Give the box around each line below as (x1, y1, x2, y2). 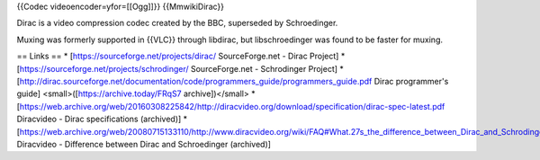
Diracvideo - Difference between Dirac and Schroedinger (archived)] (16, 138, 272, 149)
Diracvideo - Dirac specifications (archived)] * (16, 113, 188, 125)
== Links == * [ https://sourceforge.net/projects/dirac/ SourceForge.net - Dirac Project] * (16, 50, 346, 62)
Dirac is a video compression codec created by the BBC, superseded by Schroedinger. (16, 18, 338, 29)
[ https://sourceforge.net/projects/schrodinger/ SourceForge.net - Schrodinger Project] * (16, 63, 344, 74)
